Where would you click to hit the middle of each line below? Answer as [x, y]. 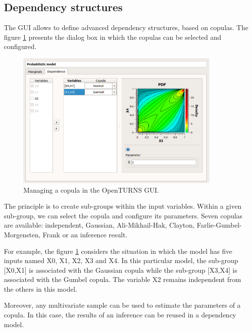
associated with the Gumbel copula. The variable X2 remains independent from [123, 279]
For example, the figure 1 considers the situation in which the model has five [118, 251]
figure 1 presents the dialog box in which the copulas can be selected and [113, 37]
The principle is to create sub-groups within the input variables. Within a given [123, 206]
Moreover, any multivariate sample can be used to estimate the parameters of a [122, 305]
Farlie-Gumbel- [219, 225]
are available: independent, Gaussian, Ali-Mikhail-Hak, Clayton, [99, 225]
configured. [20, 46]
